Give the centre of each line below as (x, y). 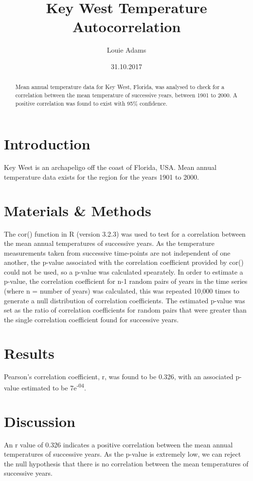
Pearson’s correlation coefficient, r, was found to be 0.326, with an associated (119, 376)
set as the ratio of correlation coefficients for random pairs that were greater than (125, 310)
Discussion (40, 421)
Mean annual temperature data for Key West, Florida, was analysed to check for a (120, 87)
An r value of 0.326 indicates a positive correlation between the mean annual (118, 444)
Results (29, 353)
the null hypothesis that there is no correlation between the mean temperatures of (126, 463)
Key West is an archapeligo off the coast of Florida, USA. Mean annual (110, 167)
